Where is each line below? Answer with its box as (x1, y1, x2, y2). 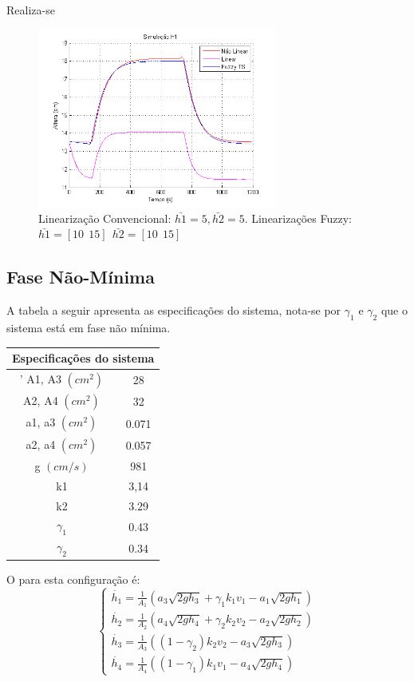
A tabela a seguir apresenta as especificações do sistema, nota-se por (6, 302, 341, 319)
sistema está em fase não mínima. (6, 319, 171, 335)
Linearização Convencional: (38, 209, 172, 226)
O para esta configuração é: (6, 570, 140, 587)
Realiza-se (6, 2, 55, 18)
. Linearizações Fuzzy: (244, 209, 352, 226)
